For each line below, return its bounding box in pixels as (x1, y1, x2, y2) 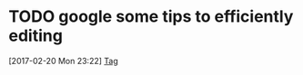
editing (8, 25, 63, 46)
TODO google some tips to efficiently (8, 6, 294, 27)
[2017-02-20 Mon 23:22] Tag (8, 55, 119, 66)
